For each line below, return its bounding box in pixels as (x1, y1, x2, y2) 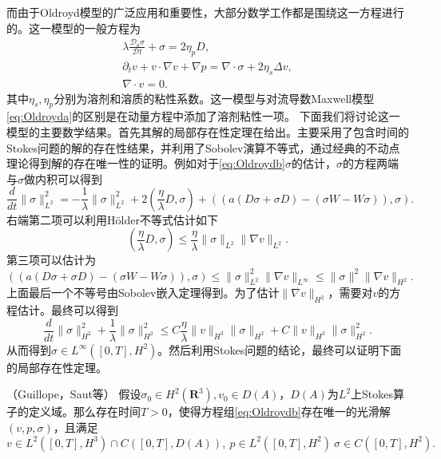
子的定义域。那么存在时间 (6, 403, 141, 420)
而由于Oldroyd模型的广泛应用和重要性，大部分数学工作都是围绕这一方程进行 (6, 4, 404, 20)
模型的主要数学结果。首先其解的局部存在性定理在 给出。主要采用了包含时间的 (6, 123, 409, 140)
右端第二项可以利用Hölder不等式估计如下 (6, 211, 218, 228)
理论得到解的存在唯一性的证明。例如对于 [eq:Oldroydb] (6, 155, 285, 172)
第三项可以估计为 (6, 251, 96, 268)
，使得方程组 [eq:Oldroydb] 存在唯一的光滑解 (167, 403, 391, 420)
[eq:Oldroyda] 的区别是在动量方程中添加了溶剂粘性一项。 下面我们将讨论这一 (6, 108, 400, 125)
